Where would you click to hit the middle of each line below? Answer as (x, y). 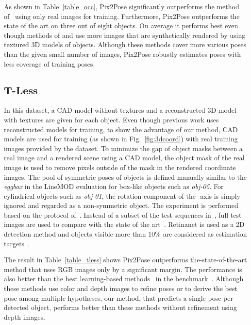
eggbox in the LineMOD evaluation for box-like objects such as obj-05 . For (114, 186)
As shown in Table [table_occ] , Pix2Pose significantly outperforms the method (122, 6)
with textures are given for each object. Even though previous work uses (111, 119)
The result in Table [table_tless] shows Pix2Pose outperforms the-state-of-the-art (125, 260)
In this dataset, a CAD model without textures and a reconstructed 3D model (120, 110)
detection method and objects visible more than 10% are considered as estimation (125, 234)
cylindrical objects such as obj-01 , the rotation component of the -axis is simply (122, 196)
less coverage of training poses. (50, 63)
